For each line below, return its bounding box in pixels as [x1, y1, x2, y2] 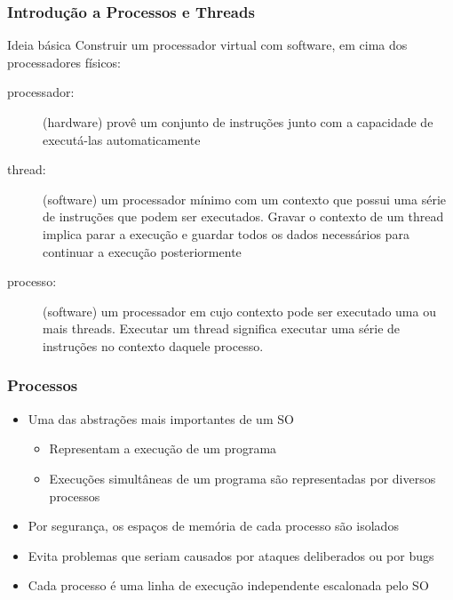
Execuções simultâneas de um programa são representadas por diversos [49, 468, 436, 487]
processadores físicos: [7, 52, 122, 71]
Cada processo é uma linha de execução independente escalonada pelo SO [28, 576, 429, 595]
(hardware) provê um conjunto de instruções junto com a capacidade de [43, 113, 433, 131]
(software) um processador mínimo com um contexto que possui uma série [43, 189, 447, 208]
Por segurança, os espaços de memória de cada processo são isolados [28, 516, 399, 535]
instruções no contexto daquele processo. [43, 336, 264, 355]
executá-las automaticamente [43, 130, 201, 148]
